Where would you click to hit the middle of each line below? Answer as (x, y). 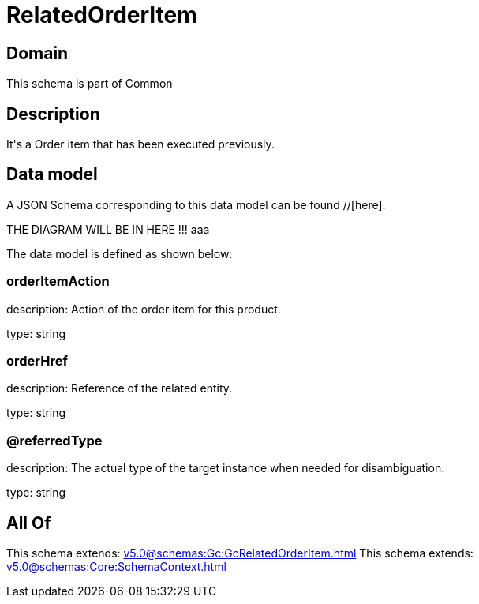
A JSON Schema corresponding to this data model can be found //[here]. (196, 204)
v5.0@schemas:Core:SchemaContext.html (116, 566)
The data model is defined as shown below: (120, 253)
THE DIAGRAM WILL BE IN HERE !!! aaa (108, 229)
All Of (29, 523)
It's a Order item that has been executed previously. (140, 144)
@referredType (54, 440)
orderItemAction (58, 281)
